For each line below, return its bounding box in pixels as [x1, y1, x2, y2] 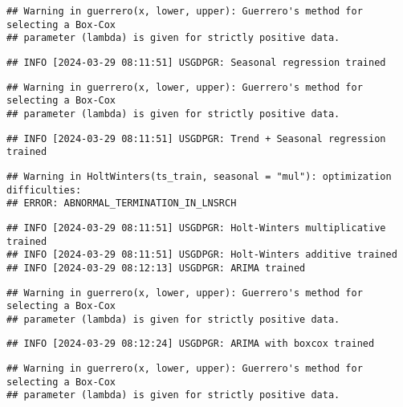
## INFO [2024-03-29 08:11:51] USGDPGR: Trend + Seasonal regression [6, 132, 386, 144]
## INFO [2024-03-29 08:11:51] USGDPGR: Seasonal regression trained [6, 56, 386, 68]
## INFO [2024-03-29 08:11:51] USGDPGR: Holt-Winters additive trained [6, 249, 397, 261]
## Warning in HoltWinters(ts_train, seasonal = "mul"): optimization [6, 170, 392, 182]
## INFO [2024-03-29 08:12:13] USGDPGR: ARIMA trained [6, 262, 306, 274]
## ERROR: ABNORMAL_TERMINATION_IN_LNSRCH [6, 197, 237, 210]
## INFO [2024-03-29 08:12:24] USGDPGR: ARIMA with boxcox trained [6, 338, 375, 350]
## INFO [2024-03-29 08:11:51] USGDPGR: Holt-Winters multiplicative [6, 222, 386, 234]
